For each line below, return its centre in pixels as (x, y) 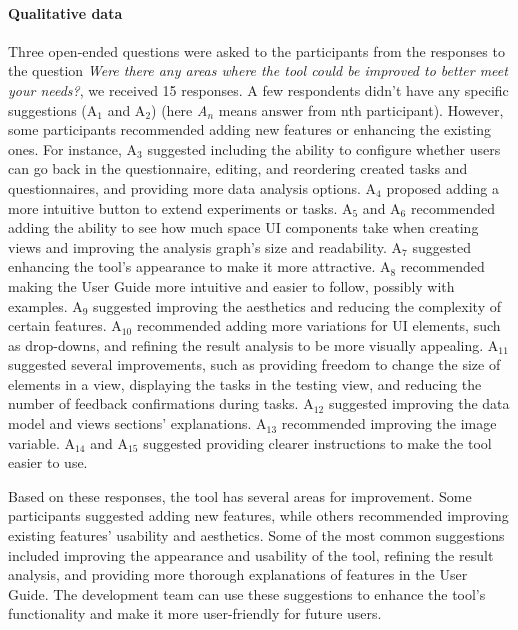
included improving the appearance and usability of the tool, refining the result (251, 554)
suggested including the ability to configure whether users (324, 148)
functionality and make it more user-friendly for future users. (195, 613)
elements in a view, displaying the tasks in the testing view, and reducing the (245, 383)
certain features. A (65, 325)
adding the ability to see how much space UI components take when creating (243, 227)
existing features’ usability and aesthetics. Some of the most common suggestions (256, 535)
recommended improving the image (389, 423)
